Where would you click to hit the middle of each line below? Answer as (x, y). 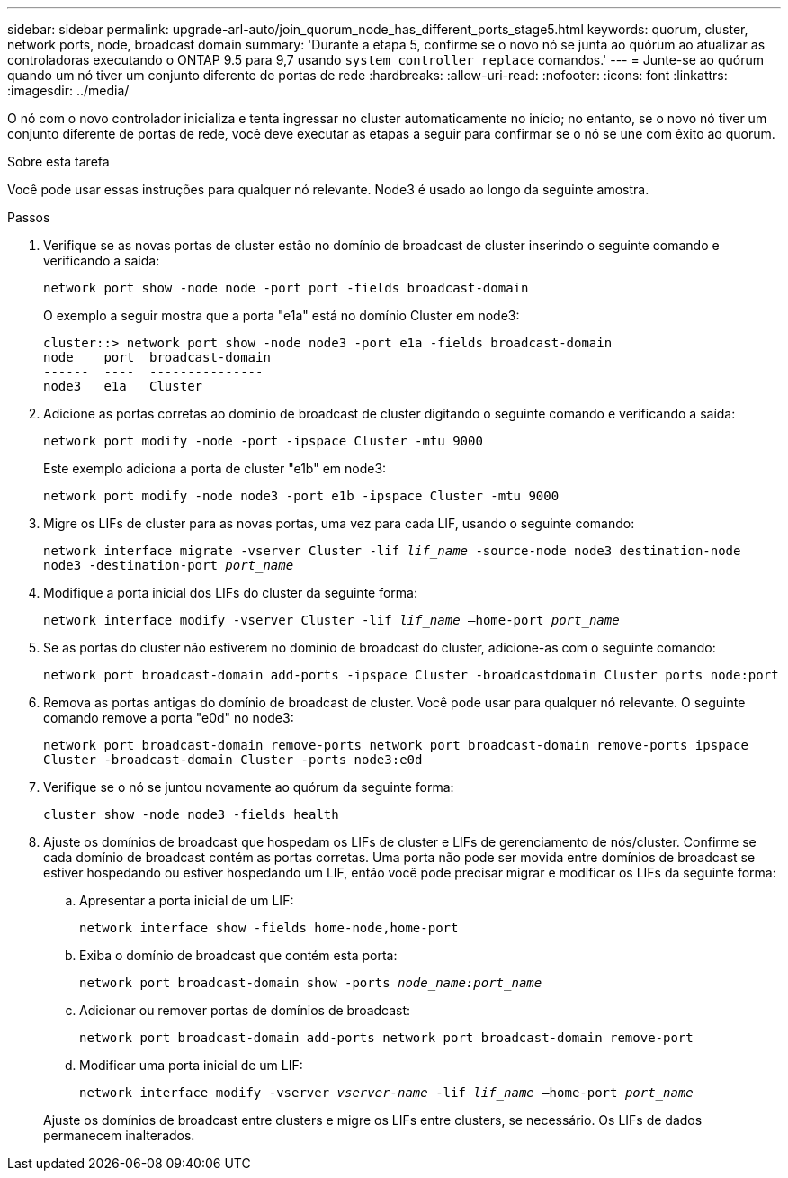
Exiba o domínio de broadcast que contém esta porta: (238, 955)
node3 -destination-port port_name (169, 565)
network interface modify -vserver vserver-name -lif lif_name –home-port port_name (386, 1093)
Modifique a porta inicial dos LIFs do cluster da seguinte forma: (231, 593)
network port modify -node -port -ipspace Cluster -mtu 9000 (263, 441)
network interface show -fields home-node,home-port (269, 928)
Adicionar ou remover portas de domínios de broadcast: (245, 1010)
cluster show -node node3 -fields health (191, 814)
